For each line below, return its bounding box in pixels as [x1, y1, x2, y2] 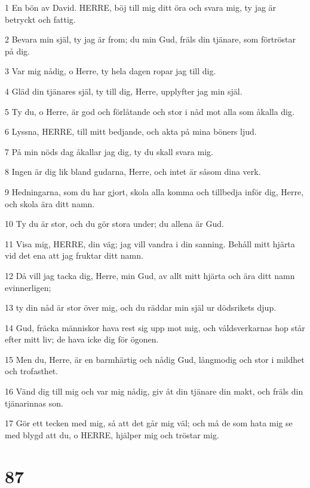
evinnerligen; [5, 281, 51, 293]
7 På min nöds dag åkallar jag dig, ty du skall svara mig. [5, 145, 213, 157]
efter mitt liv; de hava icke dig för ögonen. [5, 333, 159, 345]
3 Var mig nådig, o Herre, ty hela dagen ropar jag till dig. [5, 65, 216, 77]
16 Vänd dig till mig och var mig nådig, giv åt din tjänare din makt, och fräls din [5, 385, 303, 398]
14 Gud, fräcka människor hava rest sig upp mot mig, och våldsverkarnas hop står [5, 321, 305, 334]
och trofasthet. [5, 365, 59, 377]
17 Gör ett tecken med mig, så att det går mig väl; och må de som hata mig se [5, 417, 293, 429]
